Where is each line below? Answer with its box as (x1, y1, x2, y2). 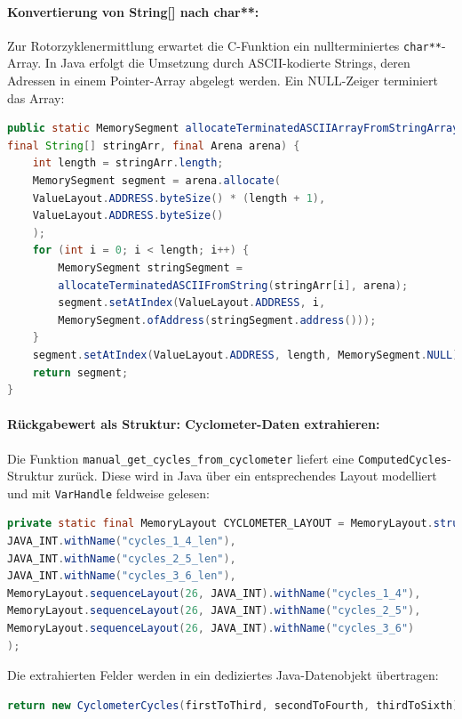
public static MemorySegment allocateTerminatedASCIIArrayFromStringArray (7, 122, 459, 135)
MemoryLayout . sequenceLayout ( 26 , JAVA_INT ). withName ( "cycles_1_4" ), (7, 586, 421, 600)
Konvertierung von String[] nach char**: (7, 2, 259, 20)
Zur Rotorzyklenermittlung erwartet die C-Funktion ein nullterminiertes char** (7, 36, 442, 54)
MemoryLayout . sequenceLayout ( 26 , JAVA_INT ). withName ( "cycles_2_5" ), (7, 604, 421, 618)
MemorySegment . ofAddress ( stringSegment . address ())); (58, 313, 377, 327)
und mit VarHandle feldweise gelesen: (7, 483, 210, 502)
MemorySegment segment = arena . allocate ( (32, 174, 281, 188)
